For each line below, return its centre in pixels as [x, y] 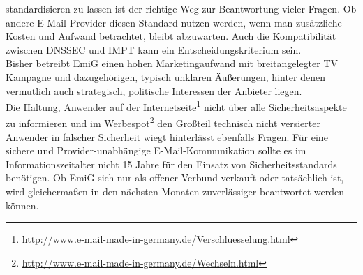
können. [22, 205]
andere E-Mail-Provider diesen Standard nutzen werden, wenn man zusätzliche [174, 22]
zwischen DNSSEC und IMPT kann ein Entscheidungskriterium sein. [154, 49]
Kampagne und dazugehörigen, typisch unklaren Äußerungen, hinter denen [166, 76]
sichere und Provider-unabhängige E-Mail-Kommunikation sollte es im [156, 150]
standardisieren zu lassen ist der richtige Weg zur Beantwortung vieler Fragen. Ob [181, 8]
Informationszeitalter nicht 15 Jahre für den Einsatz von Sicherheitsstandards [171, 164]
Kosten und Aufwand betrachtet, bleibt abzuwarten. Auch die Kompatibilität [171, 36]
